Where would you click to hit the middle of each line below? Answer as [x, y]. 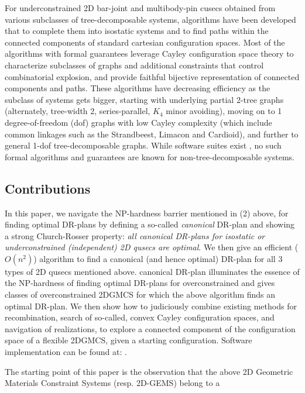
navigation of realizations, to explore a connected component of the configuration [150, 328]
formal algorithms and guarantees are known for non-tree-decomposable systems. [150, 156]
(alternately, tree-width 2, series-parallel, [78, 111]
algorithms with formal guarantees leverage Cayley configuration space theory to [149, 54]
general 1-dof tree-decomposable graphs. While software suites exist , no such [143, 145]
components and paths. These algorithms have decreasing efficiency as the [138, 88]
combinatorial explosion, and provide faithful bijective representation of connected [152, 76]
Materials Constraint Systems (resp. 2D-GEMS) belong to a [112, 383]
